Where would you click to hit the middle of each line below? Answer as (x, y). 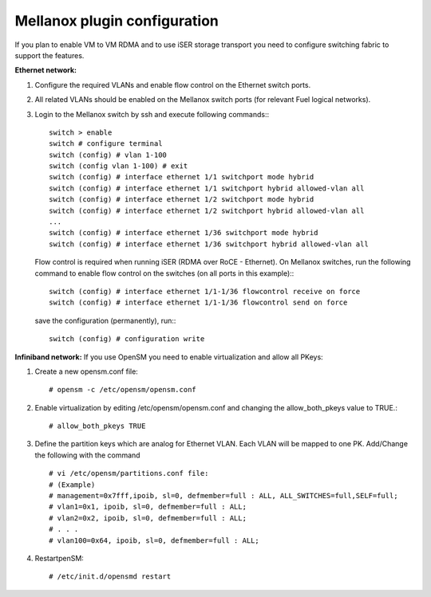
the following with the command (87, 455)
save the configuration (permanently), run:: (105, 320)
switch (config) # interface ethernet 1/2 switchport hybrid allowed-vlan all (207, 210)
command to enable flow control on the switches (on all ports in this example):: (164, 273)
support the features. (49, 55)
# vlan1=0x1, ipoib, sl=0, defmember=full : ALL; (148, 507)
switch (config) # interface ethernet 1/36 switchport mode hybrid (184, 233)
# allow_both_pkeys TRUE (97, 426)
